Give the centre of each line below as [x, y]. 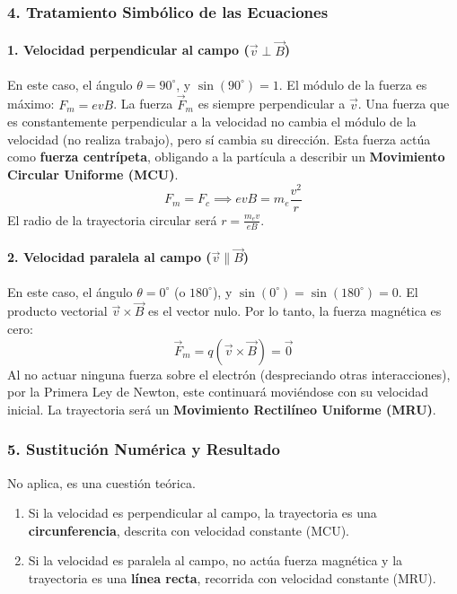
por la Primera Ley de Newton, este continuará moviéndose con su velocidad [218, 392]
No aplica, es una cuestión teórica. [101, 482]
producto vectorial [57, 311]
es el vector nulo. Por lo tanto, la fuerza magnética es [295, 311]
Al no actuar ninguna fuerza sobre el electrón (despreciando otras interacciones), [229, 374]
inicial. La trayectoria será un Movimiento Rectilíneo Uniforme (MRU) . [222, 409]
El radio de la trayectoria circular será [112, 219]
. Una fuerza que [404, 104]
